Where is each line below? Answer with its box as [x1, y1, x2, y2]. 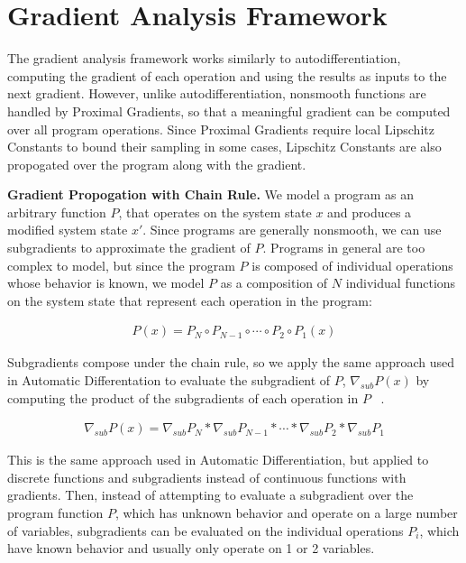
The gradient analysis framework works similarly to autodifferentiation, [7, 49, 401, 68]
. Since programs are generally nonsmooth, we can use [142, 220, 442, 239]
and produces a [327, 202, 412, 221]
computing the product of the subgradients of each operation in [7, 388, 359, 407]
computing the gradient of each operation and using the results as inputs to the [7, 66, 447, 85]
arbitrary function [7, 202, 106, 221]
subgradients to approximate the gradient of [7, 238, 251, 257]
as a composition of [220, 273, 328, 292]
